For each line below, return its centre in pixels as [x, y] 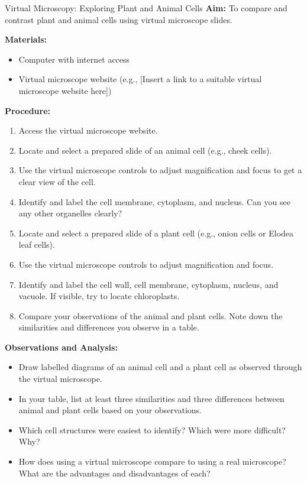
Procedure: [28, 110]
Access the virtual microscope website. [88, 130]
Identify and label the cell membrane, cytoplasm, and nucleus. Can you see [154, 201]
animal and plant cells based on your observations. [110, 410]
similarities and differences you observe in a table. [109, 327]
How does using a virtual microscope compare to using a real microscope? [152, 461]
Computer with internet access [74, 59]
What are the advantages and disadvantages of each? [114, 473]
